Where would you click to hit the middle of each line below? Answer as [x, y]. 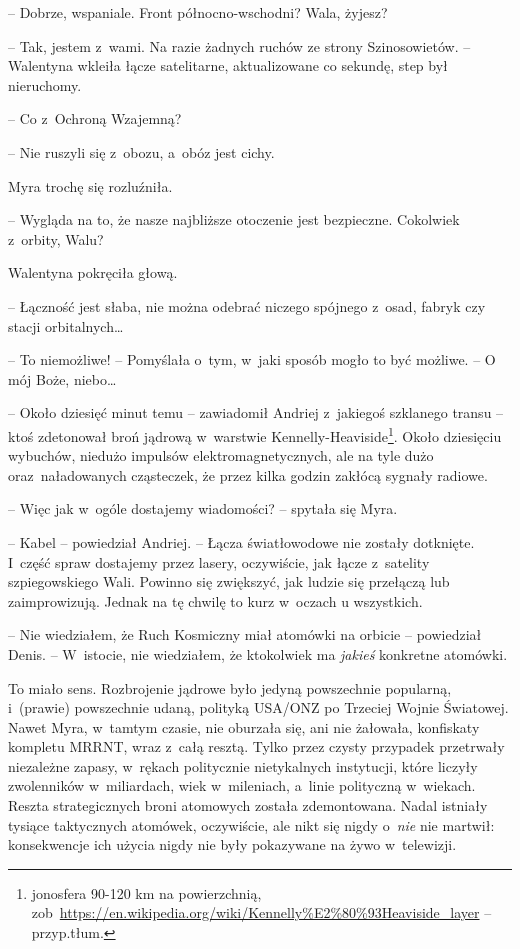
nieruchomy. [45, 84]
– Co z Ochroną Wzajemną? [95, 118]
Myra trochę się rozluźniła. [90, 185]
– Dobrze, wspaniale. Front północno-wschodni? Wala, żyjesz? [198, 12]
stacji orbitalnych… [66, 325]
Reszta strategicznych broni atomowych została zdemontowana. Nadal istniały [248, 805]
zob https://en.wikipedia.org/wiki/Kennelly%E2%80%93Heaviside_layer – [261, 912]
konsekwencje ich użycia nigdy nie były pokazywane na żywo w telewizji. [232, 844]
